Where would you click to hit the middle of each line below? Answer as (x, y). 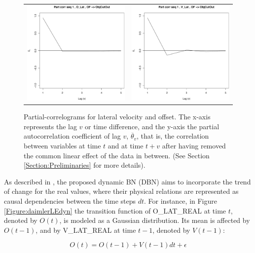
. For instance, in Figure (181, 200)
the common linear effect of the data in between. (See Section (117, 155)
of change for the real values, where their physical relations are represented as (121, 191)
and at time (126, 145)
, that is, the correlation (173, 136)
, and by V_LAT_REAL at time (86, 230)
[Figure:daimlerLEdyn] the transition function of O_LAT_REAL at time (115, 210)
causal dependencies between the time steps (70, 200)
